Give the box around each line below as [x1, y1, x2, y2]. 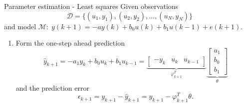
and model [4, 21, 36, 31]
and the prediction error [15, 82, 89, 93]
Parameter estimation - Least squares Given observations [4, 1, 179, 11]
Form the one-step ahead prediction [15, 38, 125, 48]
